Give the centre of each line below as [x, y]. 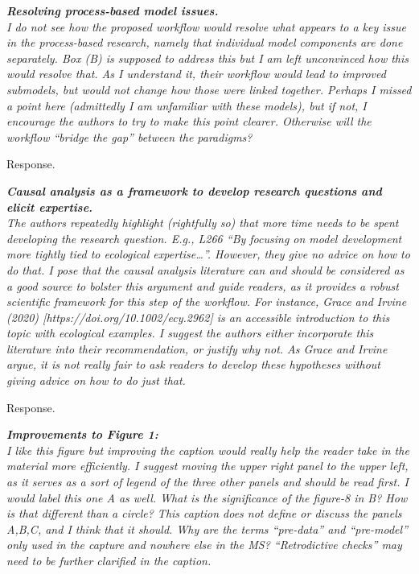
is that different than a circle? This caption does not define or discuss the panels [204, 513]
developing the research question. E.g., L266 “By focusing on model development [204, 238]
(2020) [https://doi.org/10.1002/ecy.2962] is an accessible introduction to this [198, 317]
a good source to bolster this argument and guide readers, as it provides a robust [203, 285]
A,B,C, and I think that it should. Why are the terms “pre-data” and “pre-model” [207, 529]
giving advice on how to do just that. [96, 380]
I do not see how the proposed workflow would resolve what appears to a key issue [207, 26]
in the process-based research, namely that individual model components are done [205, 42]
